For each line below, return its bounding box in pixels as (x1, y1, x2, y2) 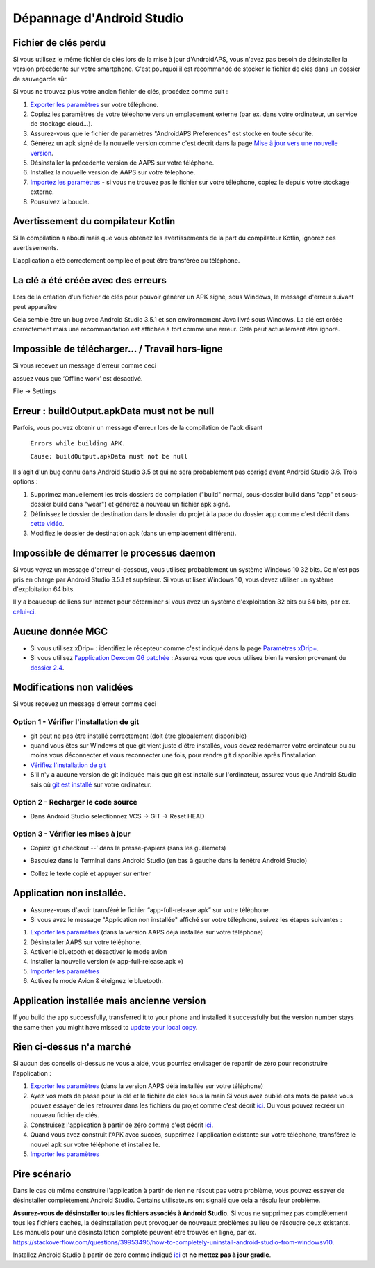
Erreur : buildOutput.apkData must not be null (12, 405, 215, 417)
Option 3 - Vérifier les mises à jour (12, 829, 131, 839)
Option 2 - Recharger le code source (12, 798, 138, 807)
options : (12, 477, 38, 486)
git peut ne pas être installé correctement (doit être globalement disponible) (30, 732, 247, 740)
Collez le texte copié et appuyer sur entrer (30, 869, 151, 878)
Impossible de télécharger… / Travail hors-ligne (12, 343, 224, 355)
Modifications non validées (12, 682, 133, 693)
